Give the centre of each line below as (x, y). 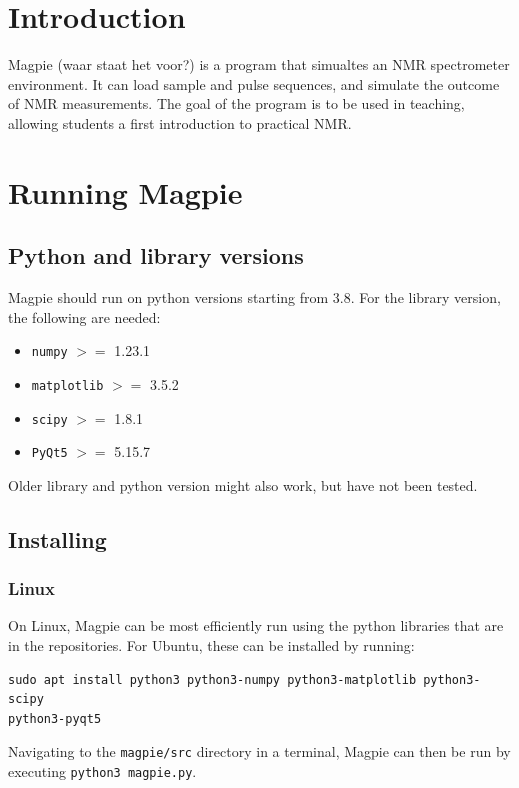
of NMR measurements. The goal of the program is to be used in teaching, (236, 103)
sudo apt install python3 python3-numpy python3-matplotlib (212, 679)
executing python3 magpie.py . (102, 771)
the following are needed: (84, 316)
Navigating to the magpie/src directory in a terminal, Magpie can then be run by (259, 751)
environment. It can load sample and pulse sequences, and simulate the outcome (254, 83)
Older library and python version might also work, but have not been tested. (243, 484)
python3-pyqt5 (55, 718)
